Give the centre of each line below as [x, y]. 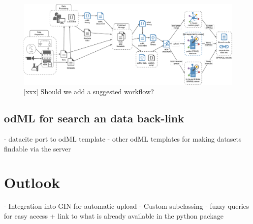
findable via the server [37, 148]
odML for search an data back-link [94, 118]
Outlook [32, 182]
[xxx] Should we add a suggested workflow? [89, 92]
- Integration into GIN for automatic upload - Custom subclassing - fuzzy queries [126, 206]
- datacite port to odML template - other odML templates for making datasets [123, 138]
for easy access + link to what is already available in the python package [114, 215]
